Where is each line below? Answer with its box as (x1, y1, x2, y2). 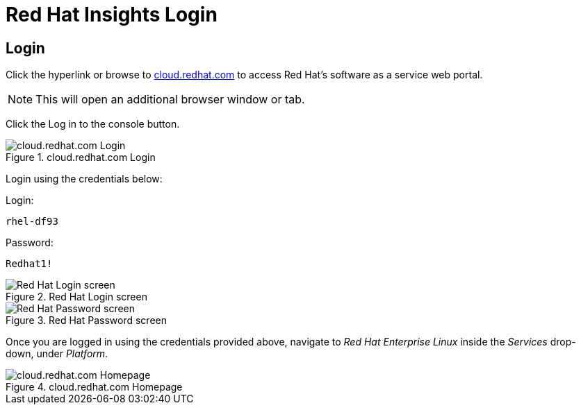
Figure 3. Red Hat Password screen (6, 314, 167, 327)
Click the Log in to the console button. (6, 118, 180, 130)
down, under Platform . (6, 348, 108, 360)
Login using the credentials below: (6, 173, 163, 185)
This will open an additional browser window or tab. (35, 92, 305, 107)
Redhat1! (6, 258, 53, 270)
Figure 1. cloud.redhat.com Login (6, 151, 156, 164)
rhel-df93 (6, 216, 58, 228)
